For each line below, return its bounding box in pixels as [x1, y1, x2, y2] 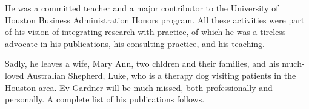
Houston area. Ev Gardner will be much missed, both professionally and [5, 81, 273, 93]
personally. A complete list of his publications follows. [5, 93, 205, 105]
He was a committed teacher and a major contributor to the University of [5, 2, 279, 14]
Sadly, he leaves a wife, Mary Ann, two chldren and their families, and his [5, 57, 279, 70]
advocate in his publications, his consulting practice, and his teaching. [5, 37, 265, 49]
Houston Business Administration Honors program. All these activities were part [5, 13, 305, 26]
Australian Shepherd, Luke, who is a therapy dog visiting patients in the [27, 69, 296, 81]
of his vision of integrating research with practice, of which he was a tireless [5, 25, 286, 38]
